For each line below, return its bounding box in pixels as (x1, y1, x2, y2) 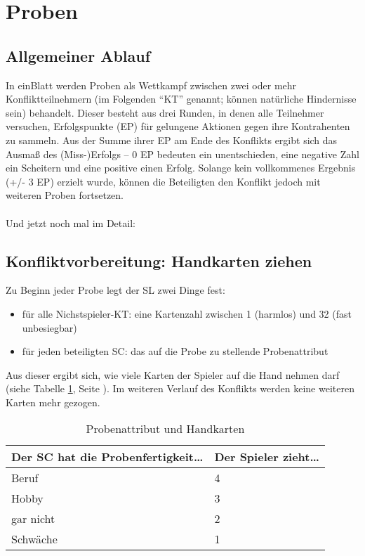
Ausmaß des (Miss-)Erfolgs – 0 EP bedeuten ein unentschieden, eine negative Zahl (6, 146, 359, 161)
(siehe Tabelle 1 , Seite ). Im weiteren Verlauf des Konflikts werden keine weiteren (6, 381, 354, 396)
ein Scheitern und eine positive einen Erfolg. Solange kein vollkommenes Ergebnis (6, 160, 356, 175)
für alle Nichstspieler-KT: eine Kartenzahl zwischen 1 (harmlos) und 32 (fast (22, 306, 352, 321)
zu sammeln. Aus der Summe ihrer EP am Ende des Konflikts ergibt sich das (6, 132, 338, 147)
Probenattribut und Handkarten (86, 420, 245, 437)
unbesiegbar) (22, 320, 77, 335)
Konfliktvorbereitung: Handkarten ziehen (6, 250, 312, 271)
